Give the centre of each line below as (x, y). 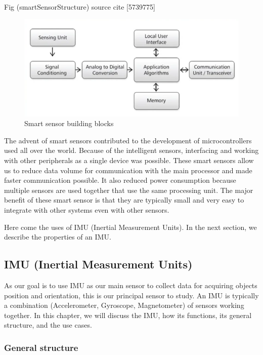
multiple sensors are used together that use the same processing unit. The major (129, 190)
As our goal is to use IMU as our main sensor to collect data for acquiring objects (131, 285)
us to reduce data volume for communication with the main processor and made (128, 170)
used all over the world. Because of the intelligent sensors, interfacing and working (131, 150)
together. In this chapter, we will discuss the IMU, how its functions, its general (128, 315)
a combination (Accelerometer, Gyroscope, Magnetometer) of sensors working (124, 305)
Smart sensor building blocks (69, 123)
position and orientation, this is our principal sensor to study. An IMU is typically (131, 295)
